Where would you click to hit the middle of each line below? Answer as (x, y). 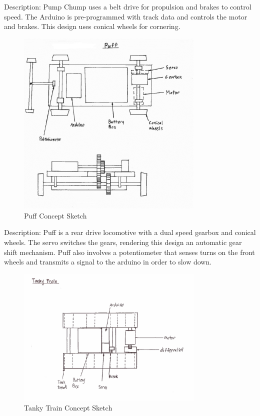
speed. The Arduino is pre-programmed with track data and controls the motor (126, 16)
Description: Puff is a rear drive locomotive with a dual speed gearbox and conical (130, 232)
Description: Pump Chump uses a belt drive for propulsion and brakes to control (128, 6)
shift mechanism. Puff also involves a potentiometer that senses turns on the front (129, 252)
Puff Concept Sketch (55, 215)
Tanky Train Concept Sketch (68, 407)
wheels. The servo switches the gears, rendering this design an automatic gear (123, 242)
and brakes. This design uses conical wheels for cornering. (92, 26)
